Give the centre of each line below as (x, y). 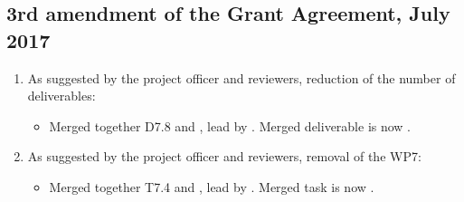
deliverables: (62, 96)
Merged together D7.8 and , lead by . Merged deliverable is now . (230, 125)
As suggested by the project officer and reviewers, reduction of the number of (241, 77)
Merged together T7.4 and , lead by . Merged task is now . (212, 186)
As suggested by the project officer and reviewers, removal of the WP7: (224, 156)
